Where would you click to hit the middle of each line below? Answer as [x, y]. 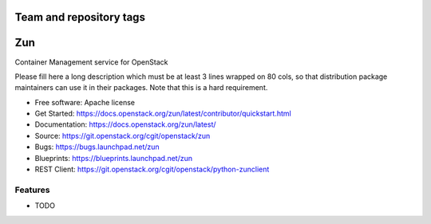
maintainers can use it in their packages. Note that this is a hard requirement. [141, 88]
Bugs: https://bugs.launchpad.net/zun [97, 147]
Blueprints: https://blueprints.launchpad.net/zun [114, 158]
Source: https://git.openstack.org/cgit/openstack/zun [123, 136]
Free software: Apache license [85, 102]
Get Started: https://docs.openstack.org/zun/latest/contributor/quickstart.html [163, 114]
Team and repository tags [80, 17]
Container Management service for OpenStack [91, 62]
